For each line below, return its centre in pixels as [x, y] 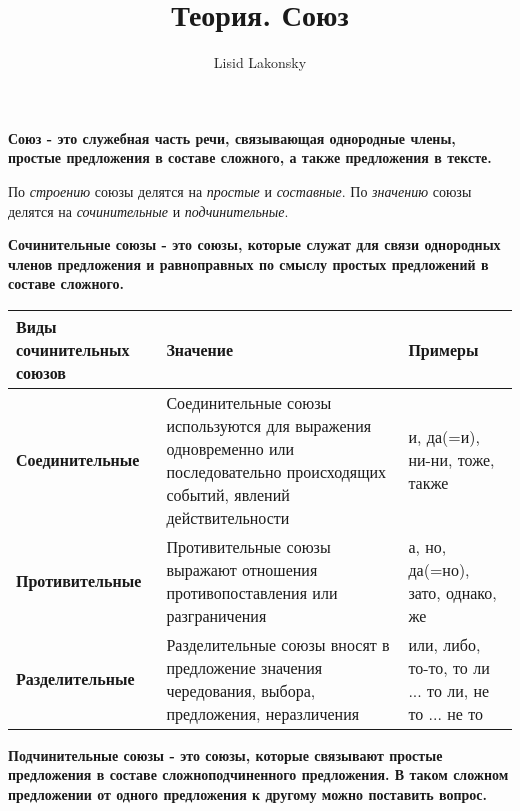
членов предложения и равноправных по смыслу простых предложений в [248, 263]
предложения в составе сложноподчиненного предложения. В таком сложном [258, 774]
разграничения [216, 615]
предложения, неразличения [263, 713]
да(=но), [439, 569]
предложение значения [244, 667]
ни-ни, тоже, [451, 460]
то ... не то [445, 713]
